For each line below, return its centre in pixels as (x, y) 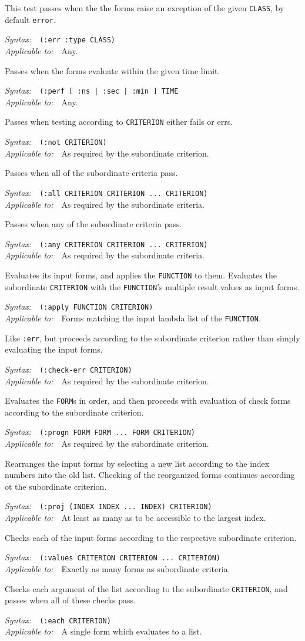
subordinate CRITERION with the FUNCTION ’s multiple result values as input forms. (152, 286)
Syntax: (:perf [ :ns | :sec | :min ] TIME (92, 90)
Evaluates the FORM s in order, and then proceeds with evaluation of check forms (148, 401)
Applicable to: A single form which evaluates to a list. (103, 631)
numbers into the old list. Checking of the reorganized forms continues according (150, 475)
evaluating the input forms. (54, 349)
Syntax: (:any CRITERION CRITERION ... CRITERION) (106, 243)
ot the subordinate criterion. (56, 486)
